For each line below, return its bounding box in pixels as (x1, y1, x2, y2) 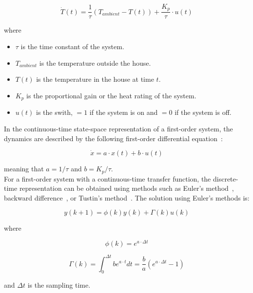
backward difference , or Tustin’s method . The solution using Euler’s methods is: (4, 192, 250, 202)
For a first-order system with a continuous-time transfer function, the (4, 173, 211, 183)
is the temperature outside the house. (39, 57, 151, 68)
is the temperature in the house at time (36, 74, 154, 84)
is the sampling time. (27, 280, 91, 290)
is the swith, (36, 107, 73, 117)
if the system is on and (89, 107, 158, 117)
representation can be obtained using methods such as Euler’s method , (19, 183, 234, 193)
